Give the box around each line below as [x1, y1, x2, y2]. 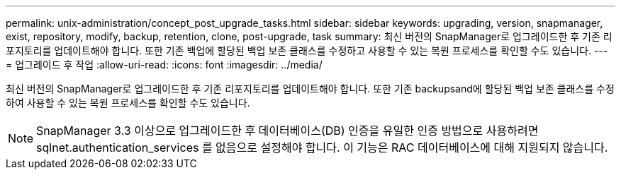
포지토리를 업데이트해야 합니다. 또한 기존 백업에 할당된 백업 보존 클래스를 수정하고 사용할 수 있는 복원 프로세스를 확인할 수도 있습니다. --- [6, 44, 608, 56]
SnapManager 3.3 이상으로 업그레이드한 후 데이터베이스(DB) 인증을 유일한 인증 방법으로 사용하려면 [36, 123, 539, 138]
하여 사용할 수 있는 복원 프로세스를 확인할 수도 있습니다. [6, 97, 250, 109]
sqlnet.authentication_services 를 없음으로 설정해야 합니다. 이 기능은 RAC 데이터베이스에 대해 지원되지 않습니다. [36, 140, 608, 155]
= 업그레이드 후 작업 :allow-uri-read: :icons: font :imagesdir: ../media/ [6, 59, 323, 71]
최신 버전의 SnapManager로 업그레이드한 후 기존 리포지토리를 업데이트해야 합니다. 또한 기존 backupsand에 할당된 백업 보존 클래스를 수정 [6, 83, 615, 95]
